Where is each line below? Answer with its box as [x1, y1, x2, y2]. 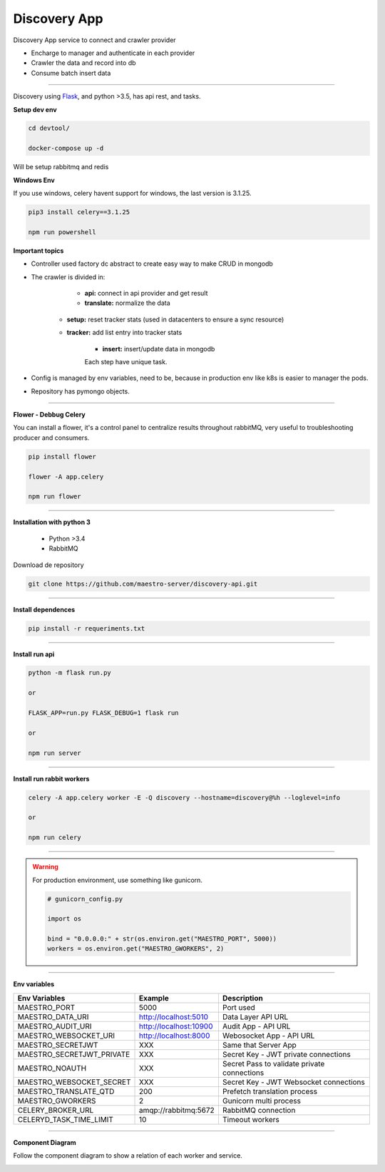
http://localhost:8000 [138, 1031, 210, 1041]
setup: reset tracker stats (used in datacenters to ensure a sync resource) [66, 315, 284, 324]
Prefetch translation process [222, 1086, 317, 1096]
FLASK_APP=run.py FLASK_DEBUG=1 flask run [28, 709, 179, 717]
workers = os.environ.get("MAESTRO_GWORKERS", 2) [47, 945, 225, 953]
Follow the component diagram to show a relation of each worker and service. [13, 1151, 242, 1160]
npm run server [28, 748, 81, 757]
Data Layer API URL [222, 1011, 289, 1021]
